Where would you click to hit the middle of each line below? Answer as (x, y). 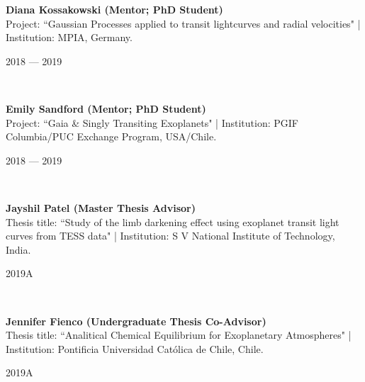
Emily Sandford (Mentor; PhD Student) (106, 108)
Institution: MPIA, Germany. (69, 37)
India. (18, 249)
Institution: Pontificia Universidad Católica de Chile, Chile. (135, 348)
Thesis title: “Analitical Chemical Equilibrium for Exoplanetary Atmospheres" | (179, 335)
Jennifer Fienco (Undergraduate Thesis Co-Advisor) (136, 321)
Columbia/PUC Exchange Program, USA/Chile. (111, 136)
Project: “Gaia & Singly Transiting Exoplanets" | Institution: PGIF (152, 122)
